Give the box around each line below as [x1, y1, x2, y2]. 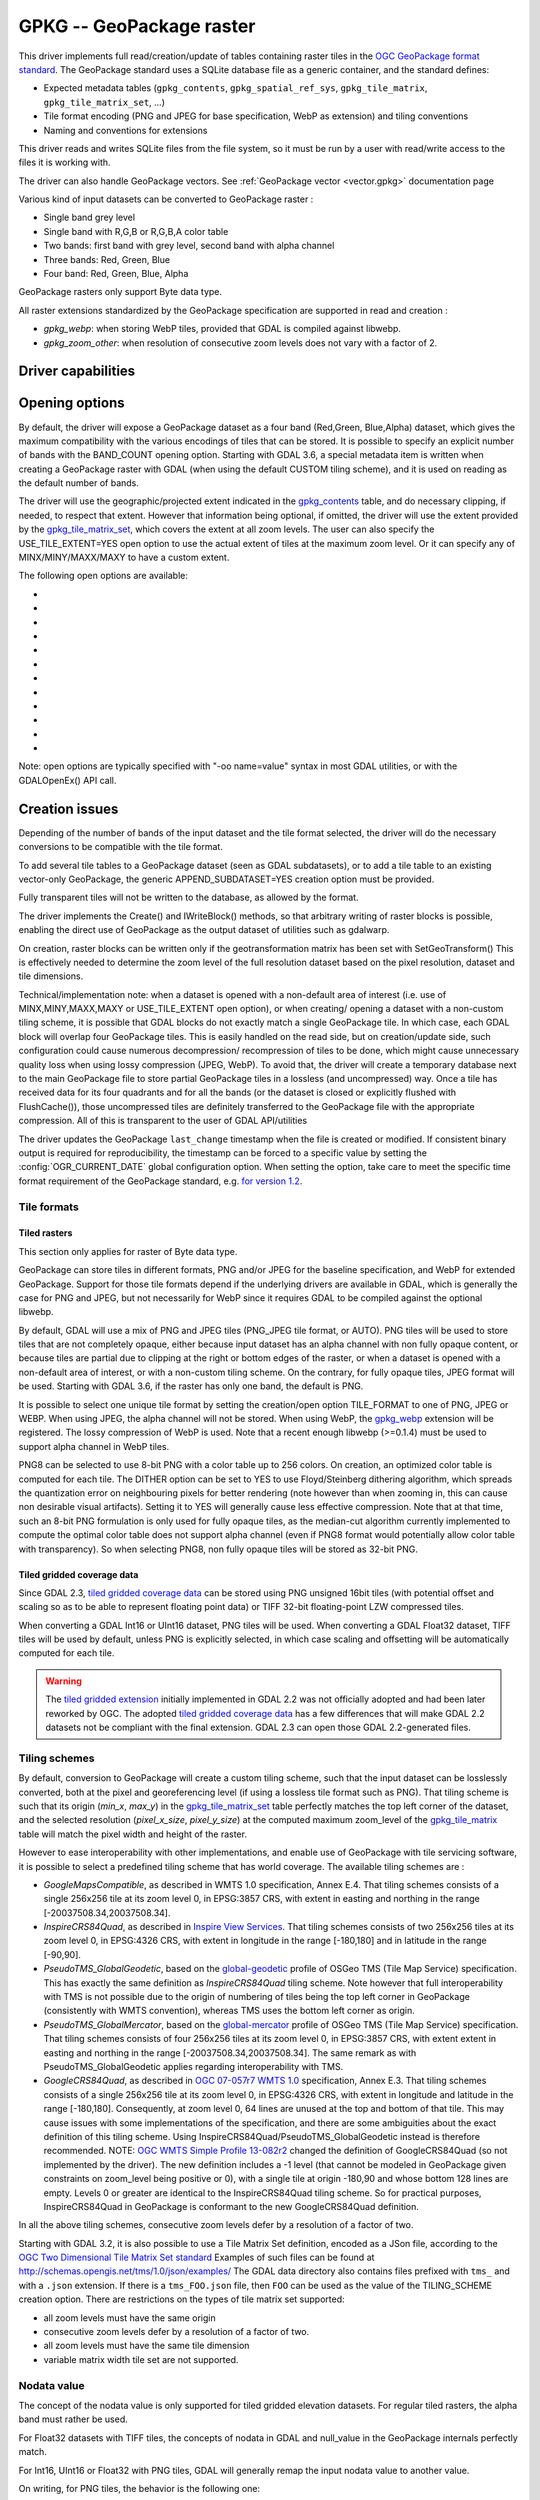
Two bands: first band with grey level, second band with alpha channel [43, 240, 335, 252]
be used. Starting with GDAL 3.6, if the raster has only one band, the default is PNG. [18, 1380, 364, 1392]
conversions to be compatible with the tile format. [18, 841, 224, 853]
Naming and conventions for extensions [43, 124, 208, 136]
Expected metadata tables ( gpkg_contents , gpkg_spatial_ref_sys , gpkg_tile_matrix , [43, 82, 428, 94]
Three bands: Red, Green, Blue [43, 253, 170, 265]
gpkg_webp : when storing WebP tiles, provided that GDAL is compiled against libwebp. [43, 323, 402, 335]
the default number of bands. [18, 477, 140, 489]
